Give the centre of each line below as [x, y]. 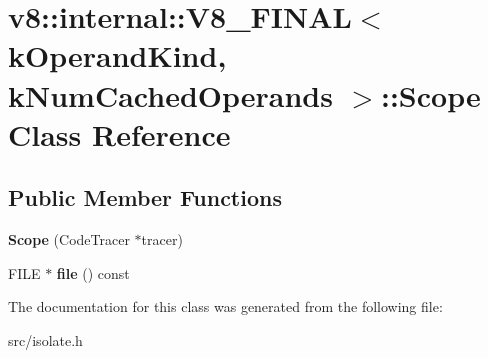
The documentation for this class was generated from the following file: [225, 306]
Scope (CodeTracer [69, 239]
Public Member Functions [145, 197]
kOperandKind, [117, 55]
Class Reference [119, 133]
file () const [93, 272]
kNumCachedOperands [170, 94]
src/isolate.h [45, 339]
